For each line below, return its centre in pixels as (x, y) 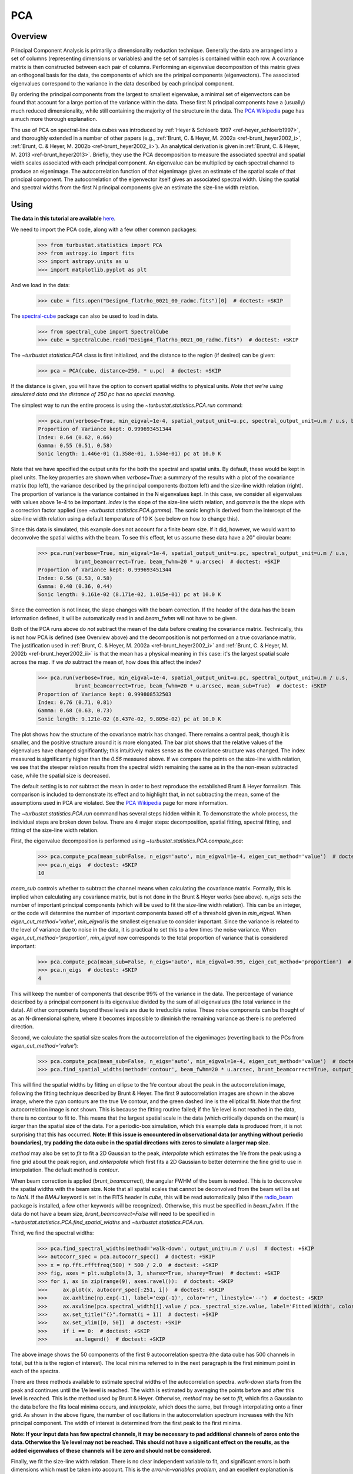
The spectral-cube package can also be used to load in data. (85, 316)
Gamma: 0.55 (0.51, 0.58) (75, 445)
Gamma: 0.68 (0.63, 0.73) (75, 711)
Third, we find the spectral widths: (52, 1233)
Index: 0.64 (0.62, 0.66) (75, 437)
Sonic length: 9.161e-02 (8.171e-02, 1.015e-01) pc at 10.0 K (129, 595)
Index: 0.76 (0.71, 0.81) (75, 702)
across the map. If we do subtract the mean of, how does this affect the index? (106, 662)
